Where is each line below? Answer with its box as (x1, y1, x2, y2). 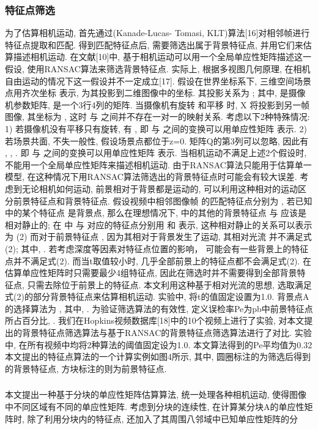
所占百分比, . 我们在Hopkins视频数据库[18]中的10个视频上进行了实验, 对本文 (5, 314, 305, 327)
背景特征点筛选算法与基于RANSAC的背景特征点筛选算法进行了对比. (21, 326, 292, 339)
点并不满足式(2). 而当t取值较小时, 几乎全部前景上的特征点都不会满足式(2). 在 (5, 254, 311, 267)
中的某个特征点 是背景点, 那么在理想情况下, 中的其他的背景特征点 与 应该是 (5, 206, 307, 219)
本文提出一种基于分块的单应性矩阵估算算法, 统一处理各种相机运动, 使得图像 (5, 388, 307, 401)
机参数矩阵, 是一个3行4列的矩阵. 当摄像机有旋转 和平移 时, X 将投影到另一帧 (5, 98, 310, 111)
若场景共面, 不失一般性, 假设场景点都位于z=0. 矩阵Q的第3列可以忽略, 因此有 (5, 134, 309, 147)
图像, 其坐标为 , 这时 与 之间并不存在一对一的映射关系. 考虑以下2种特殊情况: (5, 110, 310, 123)
